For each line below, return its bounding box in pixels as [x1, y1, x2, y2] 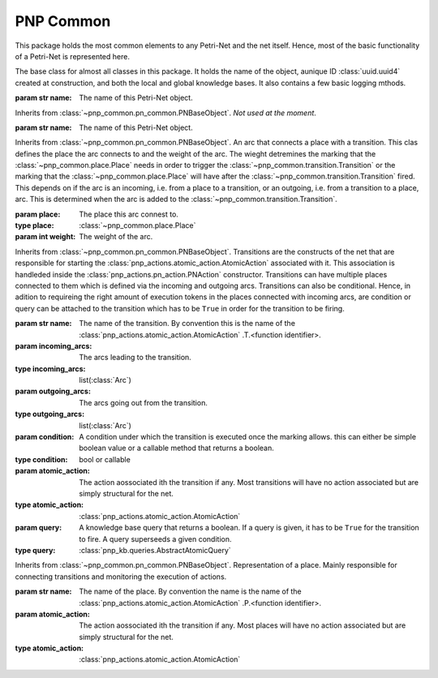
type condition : [15, 454, 68, 464]
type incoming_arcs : [15, 363, 86, 373]
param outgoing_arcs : [15, 386, 91, 397]
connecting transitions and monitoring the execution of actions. [15, 572, 227, 581]
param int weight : [15, 232, 76, 242]
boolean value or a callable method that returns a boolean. [79, 443, 275, 453]
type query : [15, 545, 56, 555]
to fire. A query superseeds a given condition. [79, 534, 232, 543]
